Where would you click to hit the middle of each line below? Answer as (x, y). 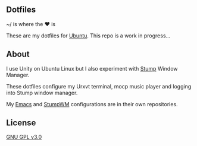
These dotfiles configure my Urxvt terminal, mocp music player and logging (99, 86)
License (21, 123)
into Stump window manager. (42, 93)
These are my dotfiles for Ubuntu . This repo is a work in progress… (88, 36)
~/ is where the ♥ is (31, 24)
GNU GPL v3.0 (24, 137)
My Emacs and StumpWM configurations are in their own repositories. (92, 104)
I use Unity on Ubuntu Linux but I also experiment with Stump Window (92, 68)
